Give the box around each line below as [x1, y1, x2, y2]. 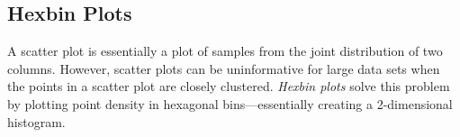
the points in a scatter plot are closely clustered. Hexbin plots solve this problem [7, 77, 450, 96]
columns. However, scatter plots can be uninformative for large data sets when [7, 59, 440, 78]
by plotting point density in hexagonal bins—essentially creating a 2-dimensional [7, 94, 453, 113]
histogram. [7, 112, 66, 131]
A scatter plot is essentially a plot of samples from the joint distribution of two [7, 41, 443, 60]
